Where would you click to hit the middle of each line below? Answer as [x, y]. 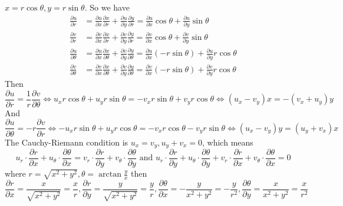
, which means [228, 142]
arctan [110, 175]
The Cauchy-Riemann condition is [67, 142]
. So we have [107, 7]
